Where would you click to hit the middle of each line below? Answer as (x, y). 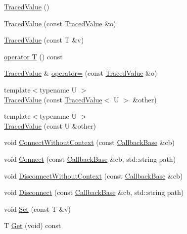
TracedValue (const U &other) (50, 125)
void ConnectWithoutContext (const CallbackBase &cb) (89, 142)
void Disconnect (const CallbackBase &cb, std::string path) (94, 192)
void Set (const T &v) (38, 209)
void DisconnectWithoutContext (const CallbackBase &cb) (93, 175)
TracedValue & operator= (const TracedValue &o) (81, 73)
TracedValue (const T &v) (44, 40)
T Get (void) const (33, 225)
